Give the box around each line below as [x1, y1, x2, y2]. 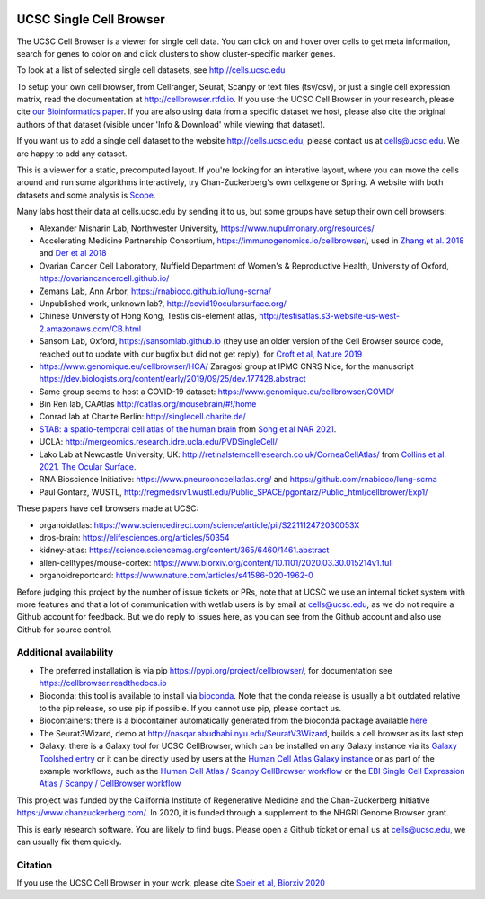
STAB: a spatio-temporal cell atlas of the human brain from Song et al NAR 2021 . [39, 423, 337, 435]
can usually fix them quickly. [16, 836, 122, 847]
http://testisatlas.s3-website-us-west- [259, 311, 401, 322]
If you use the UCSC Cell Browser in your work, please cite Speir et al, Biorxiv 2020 [16, 877, 325, 888]
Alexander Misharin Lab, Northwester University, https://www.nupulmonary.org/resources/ [39, 223, 375, 234]
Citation [16, 859, 53, 871]
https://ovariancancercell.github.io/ [39, 273, 170, 284]
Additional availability [16, 647, 114, 659]
